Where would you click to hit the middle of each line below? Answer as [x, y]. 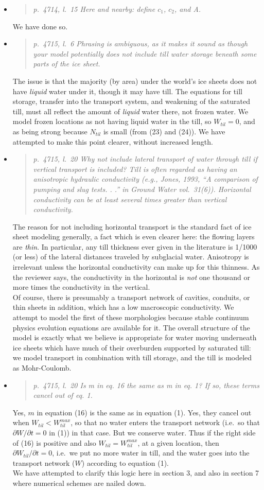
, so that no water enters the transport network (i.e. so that [165, 422]
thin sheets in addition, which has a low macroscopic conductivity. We [123, 307]
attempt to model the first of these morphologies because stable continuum [131, 317]
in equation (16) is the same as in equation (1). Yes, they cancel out [144, 412]
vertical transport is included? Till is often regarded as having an [135, 169]
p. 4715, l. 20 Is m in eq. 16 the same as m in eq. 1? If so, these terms [146, 385]
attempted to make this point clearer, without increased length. [113, 141]
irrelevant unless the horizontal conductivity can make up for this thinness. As [136, 267]
